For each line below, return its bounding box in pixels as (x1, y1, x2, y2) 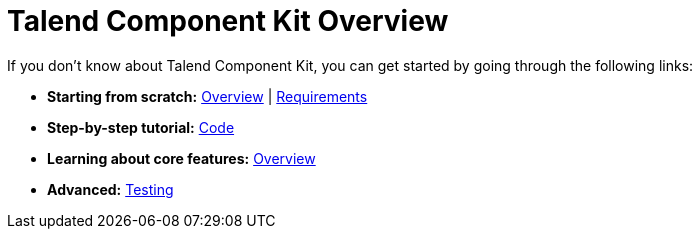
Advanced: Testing (47, 180, 174, 198)
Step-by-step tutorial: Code (47, 118, 235, 136)
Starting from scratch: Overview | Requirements (47, 87, 368, 105)
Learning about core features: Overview (47, 149, 316, 167)
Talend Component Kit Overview (7, 4, 449, 38)
